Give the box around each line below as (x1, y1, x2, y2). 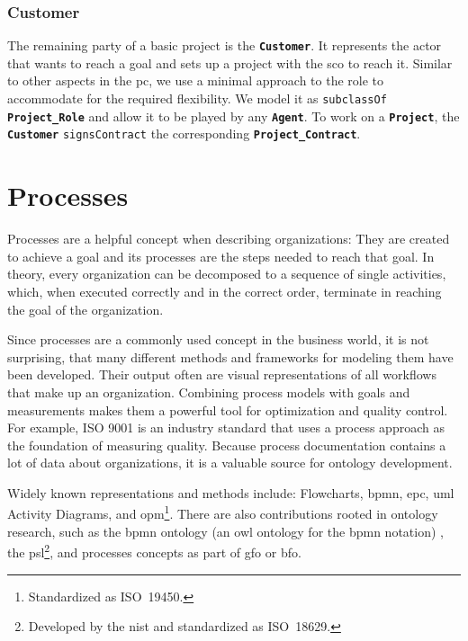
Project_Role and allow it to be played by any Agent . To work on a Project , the (7, 106, 460, 125)
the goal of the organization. (7, 299, 164, 318)
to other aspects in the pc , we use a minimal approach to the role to (7, 71, 383, 90)
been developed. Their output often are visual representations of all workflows (7, 365, 436, 384)
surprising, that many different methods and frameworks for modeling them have (7, 347, 454, 366)
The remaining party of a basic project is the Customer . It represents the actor (7, 36, 442, 55)
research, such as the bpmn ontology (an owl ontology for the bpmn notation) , (7, 521, 444, 540)
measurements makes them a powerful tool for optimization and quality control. (7, 400, 448, 419)
